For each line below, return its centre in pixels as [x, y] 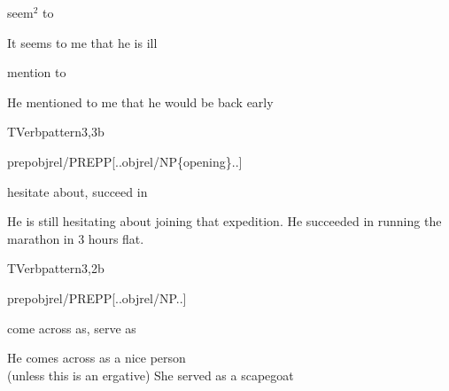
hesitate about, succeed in [77, 191]
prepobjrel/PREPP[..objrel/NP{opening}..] [125, 161]
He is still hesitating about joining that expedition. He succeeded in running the [224, 221]
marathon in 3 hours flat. [76, 238]
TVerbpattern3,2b [56, 268]
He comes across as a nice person [97, 358]
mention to [37, 72]
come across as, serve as [72, 328]
